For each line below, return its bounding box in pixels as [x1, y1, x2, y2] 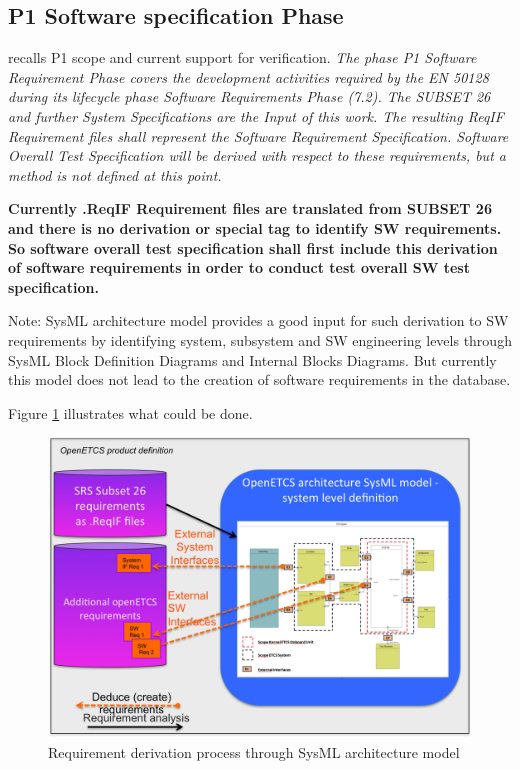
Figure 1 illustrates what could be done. [8, 402, 253, 423]
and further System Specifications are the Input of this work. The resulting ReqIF [8, 105, 504, 126]
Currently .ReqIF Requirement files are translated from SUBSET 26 [8, 198, 492, 219]
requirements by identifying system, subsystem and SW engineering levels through [8, 329, 512, 350]
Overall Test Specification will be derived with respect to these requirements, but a [8, 145, 506, 166]
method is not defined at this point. [8, 164, 222, 185]
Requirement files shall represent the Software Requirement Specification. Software [8, 125, 509, 146]
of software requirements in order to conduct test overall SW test [8, 257, 470, 278]
